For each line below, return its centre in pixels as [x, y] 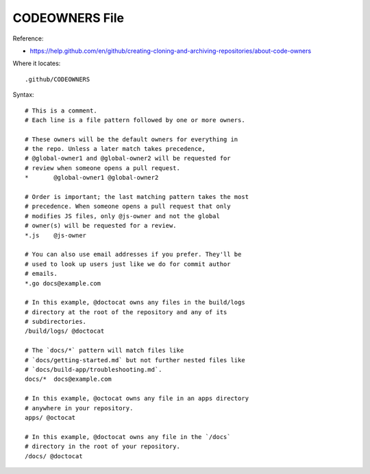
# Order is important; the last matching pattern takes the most [137, 197]
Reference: [28, 38]
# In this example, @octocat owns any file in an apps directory [137, 399]
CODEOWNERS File [69, 18]
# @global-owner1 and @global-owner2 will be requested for [128, 158]
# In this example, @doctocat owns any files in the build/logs [135, 303]
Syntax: [23, 95]
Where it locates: [37, 63]
